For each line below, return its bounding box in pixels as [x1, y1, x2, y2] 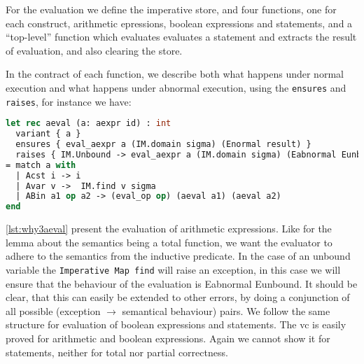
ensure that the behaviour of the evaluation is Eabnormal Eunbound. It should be [6, 276, 358, 290]
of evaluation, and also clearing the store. [6, 43, 183, 57]
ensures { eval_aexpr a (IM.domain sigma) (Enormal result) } [15, 139, 311, 150]
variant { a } [15, 129, 81, 139]
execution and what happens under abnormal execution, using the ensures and [6, 80, 346, 94]
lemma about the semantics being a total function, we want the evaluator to [6, 234, 332, 249]
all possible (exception [6, 303, 101, 318]
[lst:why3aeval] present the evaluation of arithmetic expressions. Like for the [6, 221, 332, 236]
